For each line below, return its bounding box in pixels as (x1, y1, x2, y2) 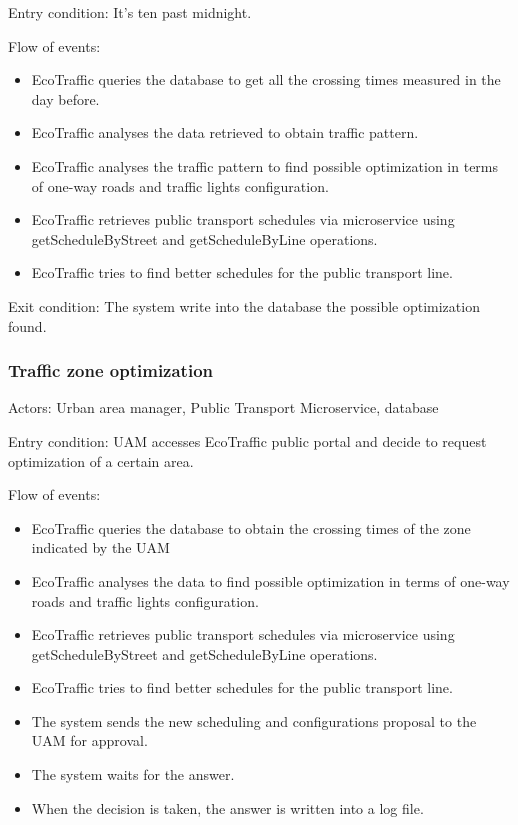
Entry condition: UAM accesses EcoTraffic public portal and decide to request (8, 430, 487, 451)
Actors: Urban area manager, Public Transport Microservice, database (8, 397, 439, 418)
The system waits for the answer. (31, 764, 235, 785)
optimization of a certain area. (8, 450, 194, 471)
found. (8, 315, 47, 336)
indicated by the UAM (31, 537, 170, 558)
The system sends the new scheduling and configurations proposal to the (31, 710, 477, 731)
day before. (31, 88, 100, 109)
